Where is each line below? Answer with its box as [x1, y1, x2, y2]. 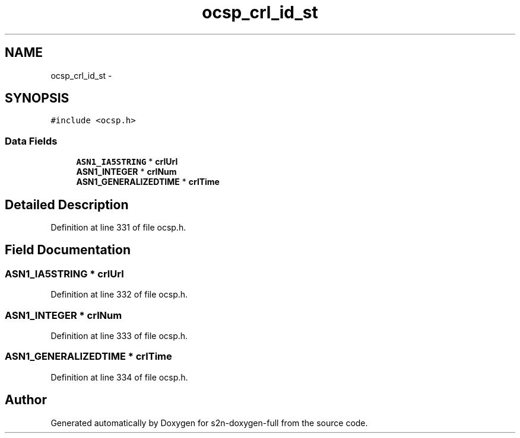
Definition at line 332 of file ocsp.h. [50, 289, 188, 300]
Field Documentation [5, 242, 131, 258]
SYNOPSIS [5, 91, 69, 106]
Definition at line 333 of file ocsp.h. [50, 331, 188, 341]
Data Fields [5, 135, 58, 147]
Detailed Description [5, 197, 129, 212]
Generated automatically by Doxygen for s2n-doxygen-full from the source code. [50, 417, 368, 428]
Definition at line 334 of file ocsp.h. [50, 372, 188, 382]
